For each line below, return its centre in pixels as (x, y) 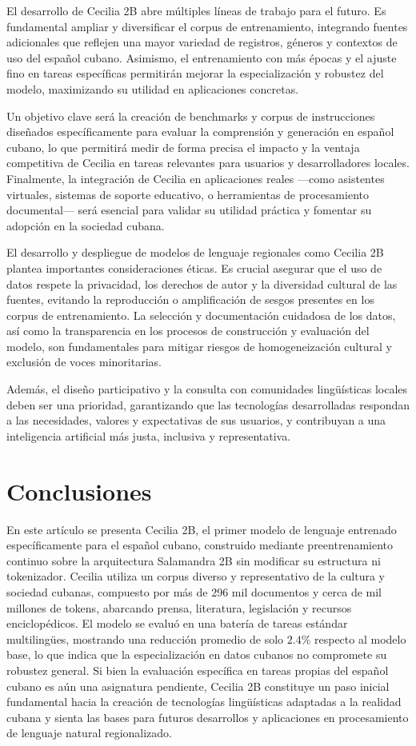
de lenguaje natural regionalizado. (90, 733)
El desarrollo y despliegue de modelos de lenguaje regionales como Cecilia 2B (195, 252)
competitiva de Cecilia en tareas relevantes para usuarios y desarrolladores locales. (208, 163)
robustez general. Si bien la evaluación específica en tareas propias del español (198, 670)
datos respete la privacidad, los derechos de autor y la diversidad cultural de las (202, 283)
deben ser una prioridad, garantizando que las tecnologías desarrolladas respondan (208, 404)
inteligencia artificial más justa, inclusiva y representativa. (149, 435)
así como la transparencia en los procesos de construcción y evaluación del (188, 331)
